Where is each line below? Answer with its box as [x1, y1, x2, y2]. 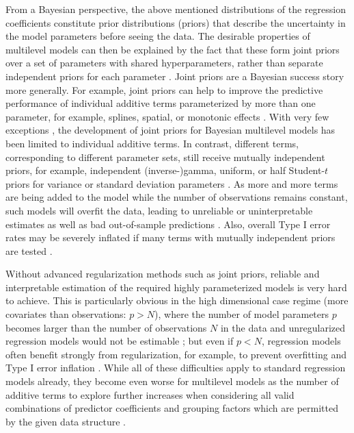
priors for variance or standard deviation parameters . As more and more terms [5, 176, 338, 190]
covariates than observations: [5, 307, 126, 321]
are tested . [5, 243, 53, 258]
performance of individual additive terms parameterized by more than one [5, 96, 316, 110]
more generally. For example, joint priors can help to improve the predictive [5, 82, 323, 97]
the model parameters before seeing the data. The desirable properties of [5, 29, 310, 43]
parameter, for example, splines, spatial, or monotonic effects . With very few [5, 109, 329, 123]
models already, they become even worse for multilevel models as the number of [5, 374, 339, 388]
